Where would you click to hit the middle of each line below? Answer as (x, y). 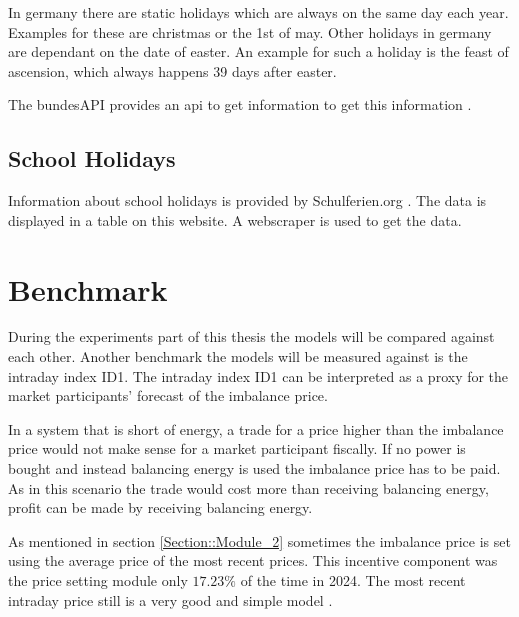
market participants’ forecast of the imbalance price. (168, 395)
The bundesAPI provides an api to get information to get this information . (240, 104)
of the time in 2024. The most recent (353, 580)
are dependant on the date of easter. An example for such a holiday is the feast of (258, 51)
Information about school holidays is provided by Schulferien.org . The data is (247, 200)
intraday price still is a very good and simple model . (170, 599)
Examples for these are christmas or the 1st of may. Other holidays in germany (250, 31)
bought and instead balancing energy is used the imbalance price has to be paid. (254, 468)
